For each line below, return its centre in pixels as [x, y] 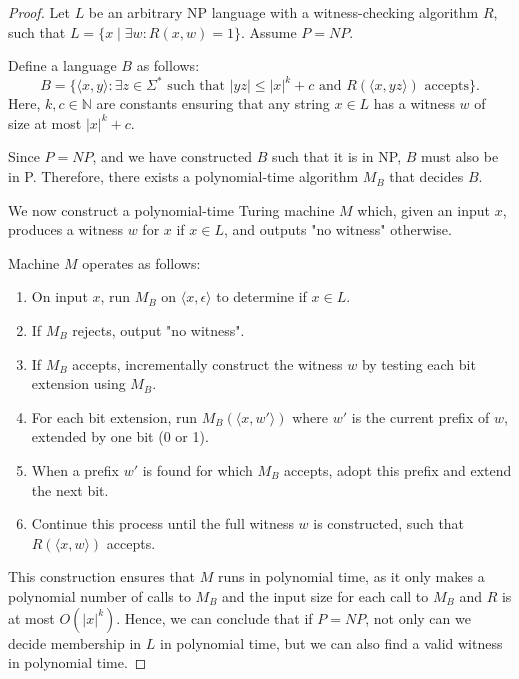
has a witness [414, 103]
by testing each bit [418, 363]
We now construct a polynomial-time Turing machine [171, 209]
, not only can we [418, 617]
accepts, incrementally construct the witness [207, 363]
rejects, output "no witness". [158, 330]
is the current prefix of [420, 416]
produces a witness [65, 229]
